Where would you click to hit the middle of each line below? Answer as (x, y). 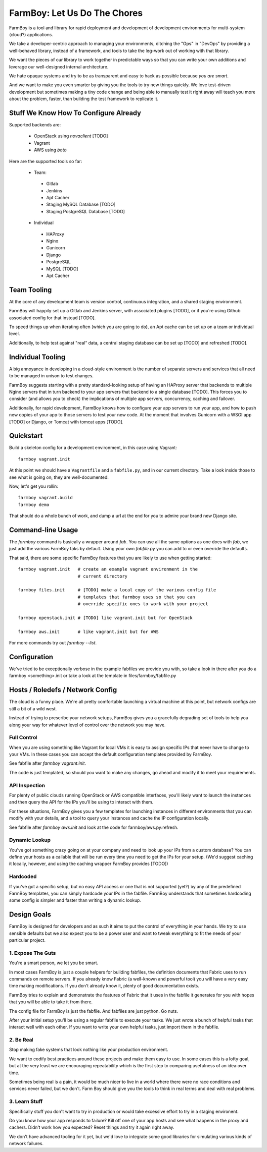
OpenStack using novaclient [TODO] (71, 136)
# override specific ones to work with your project (143, 604)
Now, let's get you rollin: (34, 486)
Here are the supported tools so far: (46, 161)
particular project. (27, 940)
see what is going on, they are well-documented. (59, 477)
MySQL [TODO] (62, 269)
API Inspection (27, 785)
